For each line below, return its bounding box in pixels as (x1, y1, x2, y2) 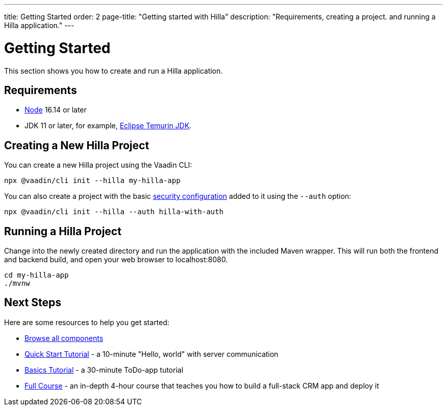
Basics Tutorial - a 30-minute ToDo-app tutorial (24, 365, 184, 374)
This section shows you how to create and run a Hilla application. (4, 66, 223, 75)
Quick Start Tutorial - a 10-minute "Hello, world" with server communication (24, 349, 279, 358)
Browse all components (24, 333, 104, 343)
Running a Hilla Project (4, 224, 121, 238)
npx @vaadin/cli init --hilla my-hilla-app (4, 176, 181, 185)
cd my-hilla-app (4, 271, 69, 280)
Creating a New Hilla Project (4, 139, 150, 152)
